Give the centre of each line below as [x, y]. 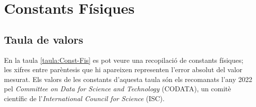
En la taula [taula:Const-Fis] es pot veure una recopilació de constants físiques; [124, 60]
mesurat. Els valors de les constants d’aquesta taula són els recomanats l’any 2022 [128, 79]
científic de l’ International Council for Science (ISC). [84, 98]
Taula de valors [44, 39]
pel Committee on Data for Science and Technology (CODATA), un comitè [118, 89]
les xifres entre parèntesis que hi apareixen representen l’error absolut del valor [123, 69]
